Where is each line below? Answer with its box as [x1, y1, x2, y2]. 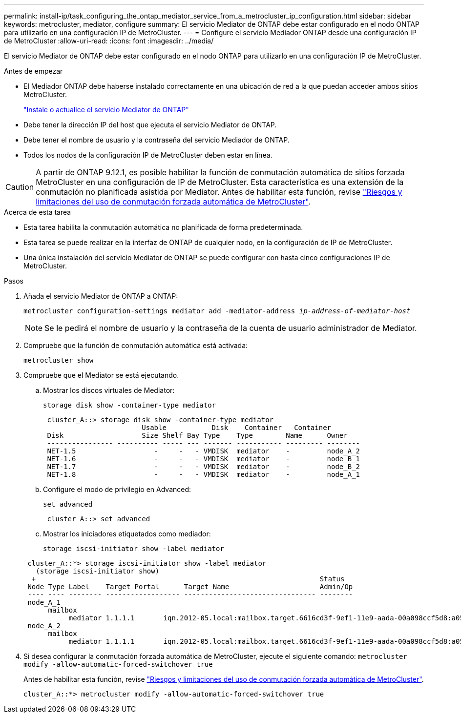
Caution [5, 182, 34, 192]
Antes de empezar [4, 67, 63, 75]
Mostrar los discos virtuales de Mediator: [43, 386, 175, 394]
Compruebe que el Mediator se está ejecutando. [23, 371, 179, 379]
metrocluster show [23, 356, 94, 364]
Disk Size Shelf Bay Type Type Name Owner [47, 431, 348, 439]
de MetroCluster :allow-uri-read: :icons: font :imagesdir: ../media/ [4, 37, 214, 45]
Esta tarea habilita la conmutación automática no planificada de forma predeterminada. [23, 223, 303, 231]
